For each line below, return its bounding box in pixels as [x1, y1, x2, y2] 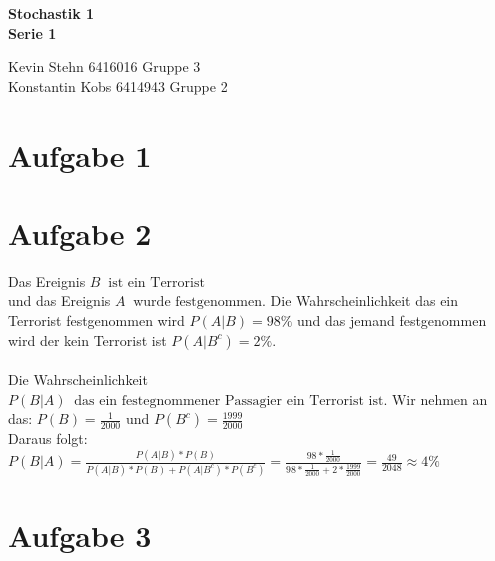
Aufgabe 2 [8, 212, 152, 253]
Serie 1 [8, 22, 57, 43]
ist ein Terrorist [108, 275, 205, 290]
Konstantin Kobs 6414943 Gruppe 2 [8, 75, 228, 96]
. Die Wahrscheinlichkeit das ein [262, 290, 459, 311]
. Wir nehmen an [383, 388, 488, 409]
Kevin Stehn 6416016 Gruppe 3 [8, 56, 201, 77]
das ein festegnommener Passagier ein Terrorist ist [74, 393, 384, 408]
